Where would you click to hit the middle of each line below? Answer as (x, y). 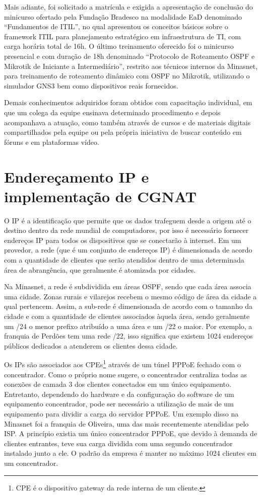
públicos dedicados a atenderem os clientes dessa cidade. (91, 345)
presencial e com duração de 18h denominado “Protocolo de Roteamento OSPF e (129, 56)
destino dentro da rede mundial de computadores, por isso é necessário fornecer (126, 230)
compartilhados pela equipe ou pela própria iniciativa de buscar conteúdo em (123, 132)
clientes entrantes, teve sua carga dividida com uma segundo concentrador (118, 443)
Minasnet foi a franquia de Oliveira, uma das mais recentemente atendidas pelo (126, 423)
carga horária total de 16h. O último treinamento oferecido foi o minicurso (119, 46)
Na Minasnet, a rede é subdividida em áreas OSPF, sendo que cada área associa (128, 286)
